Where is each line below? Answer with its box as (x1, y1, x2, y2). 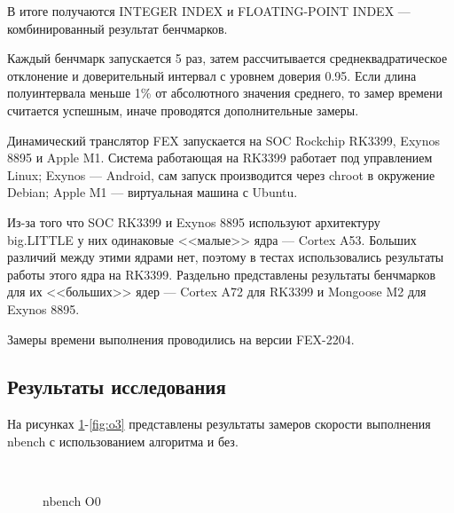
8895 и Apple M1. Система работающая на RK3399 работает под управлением (7, 148, 433, 167)
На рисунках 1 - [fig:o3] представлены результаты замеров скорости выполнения (7, 414, 431, 433)
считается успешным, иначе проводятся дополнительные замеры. (7, 100, 359, 119)
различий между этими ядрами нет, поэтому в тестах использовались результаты (7, 248, 444, 266)
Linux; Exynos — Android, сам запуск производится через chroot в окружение (7, 165, 435, 184)
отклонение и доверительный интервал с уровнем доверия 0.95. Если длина (7, 66, 417, 84)
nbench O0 (43, 492, 101, 510)
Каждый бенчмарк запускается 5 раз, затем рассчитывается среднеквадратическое (7, 49, 448, 67)
